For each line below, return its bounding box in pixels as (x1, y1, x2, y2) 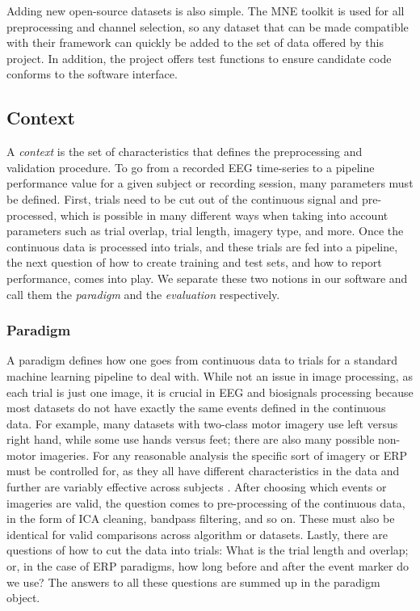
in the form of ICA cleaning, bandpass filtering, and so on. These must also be (6, 510, 395, 527)
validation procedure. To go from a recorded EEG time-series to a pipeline (6, 158, 375, 175)
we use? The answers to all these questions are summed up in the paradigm (6, 573, 380, 590)
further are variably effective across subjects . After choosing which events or (6, 478, 387, 495)
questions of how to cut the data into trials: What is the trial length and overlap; (6, 541, 409, 558)
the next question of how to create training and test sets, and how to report (6, 254, 382, 271)
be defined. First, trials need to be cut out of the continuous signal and (6, 190, 359, 207)
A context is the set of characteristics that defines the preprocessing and (6, 143, 363, 160)
